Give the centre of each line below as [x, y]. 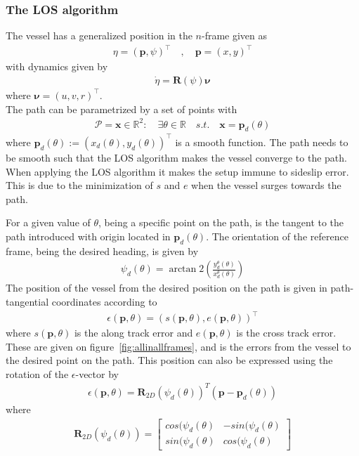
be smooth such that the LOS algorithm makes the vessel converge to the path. [176, 157]
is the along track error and [133, 333]
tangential [27, 301]
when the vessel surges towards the [266, 185]
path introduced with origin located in [88, 236]
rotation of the [37, 373]
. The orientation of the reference [277, 236]
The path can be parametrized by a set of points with [122, 109]
